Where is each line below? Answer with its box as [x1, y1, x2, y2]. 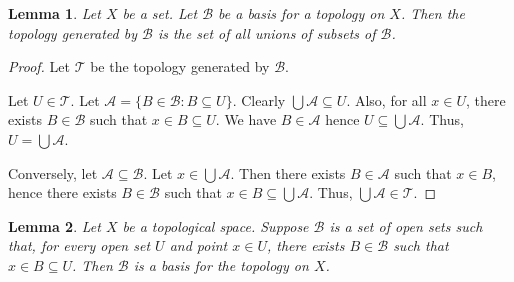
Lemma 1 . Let [8, 3, 101, 23]
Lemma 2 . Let [8, 215, 101, 236]
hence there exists [8, 182, 117, 203]
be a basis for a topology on [218, 3, 385, 23]
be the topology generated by [90, 56, 270, 77]
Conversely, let [8, 162, 98, 183]
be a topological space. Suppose [122, 215, 309, 236]
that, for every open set [8, 235, 151, 256]
